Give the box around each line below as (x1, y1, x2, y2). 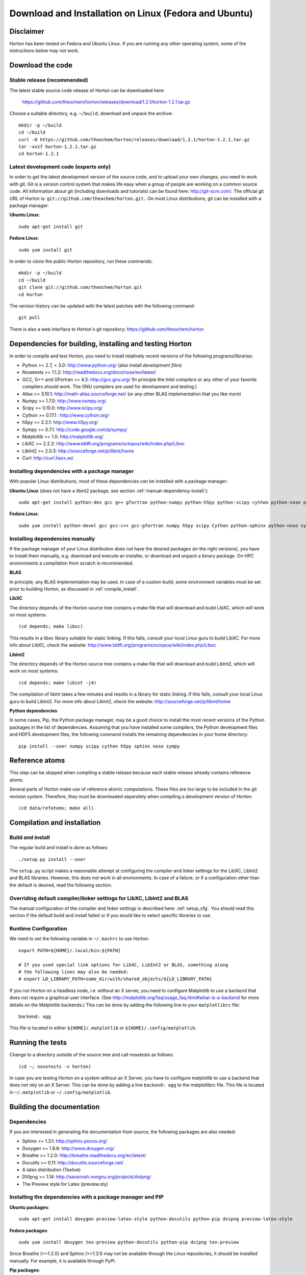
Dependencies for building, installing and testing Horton (9, 339, 192, 348)
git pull (18, 315, 40, 321)
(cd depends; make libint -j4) (18, 680, 97, 685)
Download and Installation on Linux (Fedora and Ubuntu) (9, 8, 253, 19)
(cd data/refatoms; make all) (18, 805, 94, 811)
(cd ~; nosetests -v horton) (18, 1063, 91, 1069)
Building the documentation (9, 1102, 100, 1111)
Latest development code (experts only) (9, 163, 111, 170)
